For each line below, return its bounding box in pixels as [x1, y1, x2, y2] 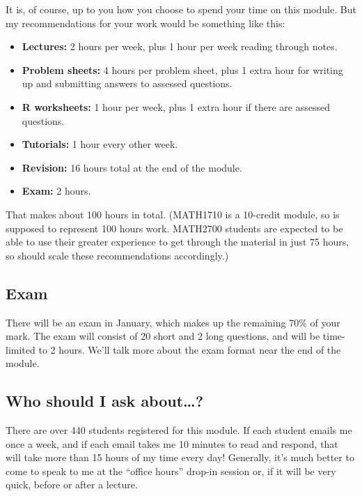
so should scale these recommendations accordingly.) [6, 248, 229, 262]
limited [6, 342, 36, 356]
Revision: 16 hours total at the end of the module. [22, 160, 242, 174]
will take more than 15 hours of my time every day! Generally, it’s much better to [6, 450, 354, 465]
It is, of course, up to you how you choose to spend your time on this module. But [6, 2, 356, 16]
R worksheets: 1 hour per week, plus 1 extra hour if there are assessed [22, 99, 330, 114]
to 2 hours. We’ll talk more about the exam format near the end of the [38, 342, 341, 356]
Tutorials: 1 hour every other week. [22, 137, 178, 151]
